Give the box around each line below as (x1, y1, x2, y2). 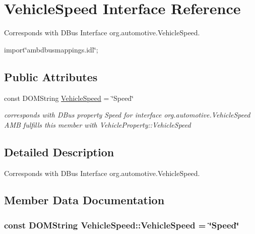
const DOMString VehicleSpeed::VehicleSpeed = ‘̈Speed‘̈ (4, 218, 239, 231)
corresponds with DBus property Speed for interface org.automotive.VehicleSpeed (4, 109, 250, 120)
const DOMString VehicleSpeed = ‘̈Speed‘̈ (4, 92, 134, 103)
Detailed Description (4, 144, 114, 159)
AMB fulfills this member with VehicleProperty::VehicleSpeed (4, 119, 191, 130)
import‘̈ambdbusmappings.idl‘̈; (4, 44, 98, 54)
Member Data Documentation (4, 192, 165, 208)
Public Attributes (4, 69, 98, 84)
